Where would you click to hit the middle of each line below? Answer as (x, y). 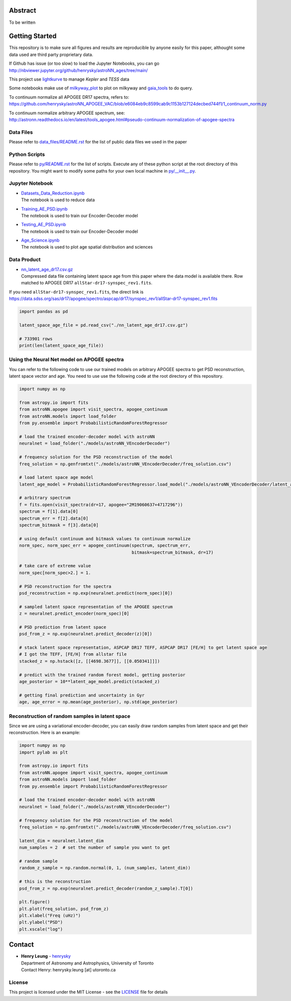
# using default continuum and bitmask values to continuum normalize (105, 539)
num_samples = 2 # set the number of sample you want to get (95, 848)
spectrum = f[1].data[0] (49, 511)
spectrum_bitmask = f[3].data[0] (59, 525)
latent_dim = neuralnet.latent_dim (61, 841)
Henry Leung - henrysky (46, 956)
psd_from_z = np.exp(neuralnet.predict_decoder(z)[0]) (86, 634)
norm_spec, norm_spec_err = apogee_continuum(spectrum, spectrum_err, (105, 545)
